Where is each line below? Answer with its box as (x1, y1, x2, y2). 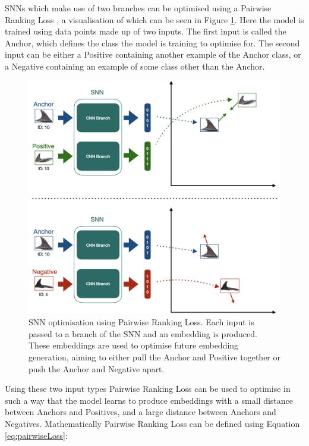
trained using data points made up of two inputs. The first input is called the (5, 25, 286, 37)
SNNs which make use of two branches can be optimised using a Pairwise (5, 2, 272, 14)
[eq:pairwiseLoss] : (5, 429, 68, 441)
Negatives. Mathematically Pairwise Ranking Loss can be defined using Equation (5, 417, 300, 430)
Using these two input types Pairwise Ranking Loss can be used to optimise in (5, 382, 291, 395)
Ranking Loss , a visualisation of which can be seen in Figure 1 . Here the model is (5, 13, 304, 26)
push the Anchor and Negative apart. (29, 362, 165, 375)
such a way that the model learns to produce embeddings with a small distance (5, 394, 293, 406)
